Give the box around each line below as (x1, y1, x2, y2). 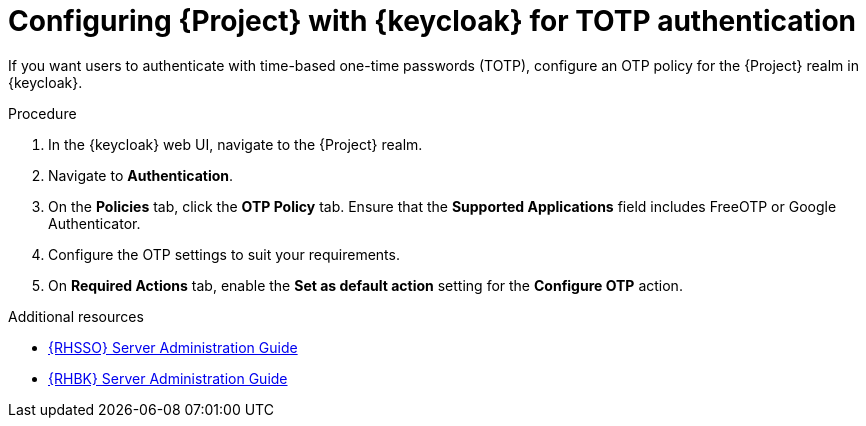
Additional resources (8, 307, 144, 325)
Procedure (8, 104, 77, 122)
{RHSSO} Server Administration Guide (48, 338, 298, 356)
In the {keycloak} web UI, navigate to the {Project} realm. (48, 135, 423, 153)
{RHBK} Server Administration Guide (48, 369, 288, 387)
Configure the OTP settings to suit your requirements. (48, 245, 400, 263)
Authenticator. (48, 214, 141, 232)
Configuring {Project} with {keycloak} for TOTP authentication (8, 4, 857, 38)
